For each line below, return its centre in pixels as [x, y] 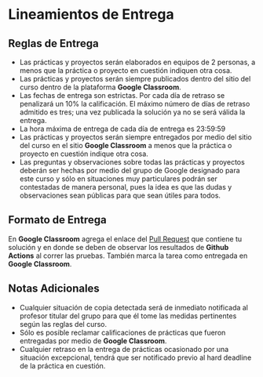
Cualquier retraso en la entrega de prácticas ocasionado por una [124, 349]
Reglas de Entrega [54, 43]
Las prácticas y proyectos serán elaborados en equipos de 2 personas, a [137, 62]
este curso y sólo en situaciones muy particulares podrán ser [119, 179]
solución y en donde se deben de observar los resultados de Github [119, 247]
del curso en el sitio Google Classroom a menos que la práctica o [126, 145]
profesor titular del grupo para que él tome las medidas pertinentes [128, 316]
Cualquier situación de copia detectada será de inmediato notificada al [134, 307]
